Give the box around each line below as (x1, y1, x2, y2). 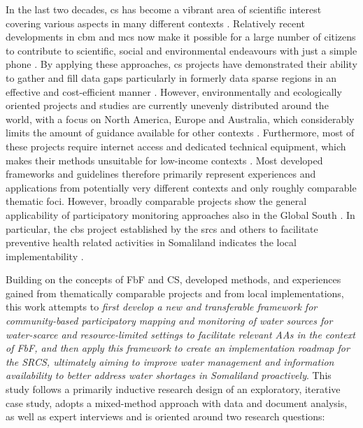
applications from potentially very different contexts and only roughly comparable (6, 180, 357, 194)
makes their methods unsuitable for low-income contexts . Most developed (6, 152, 323, 167)
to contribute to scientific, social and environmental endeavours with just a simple (6, 43, 357, 57)
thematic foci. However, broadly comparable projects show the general (6, 194, 307, 208)
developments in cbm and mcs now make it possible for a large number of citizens (6, 29, 356, 44)
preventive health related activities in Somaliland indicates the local (6, 235, 297, 250)
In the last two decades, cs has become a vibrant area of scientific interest (6, 2, 322, 16)
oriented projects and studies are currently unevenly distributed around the (6, 98, 329, 113)
